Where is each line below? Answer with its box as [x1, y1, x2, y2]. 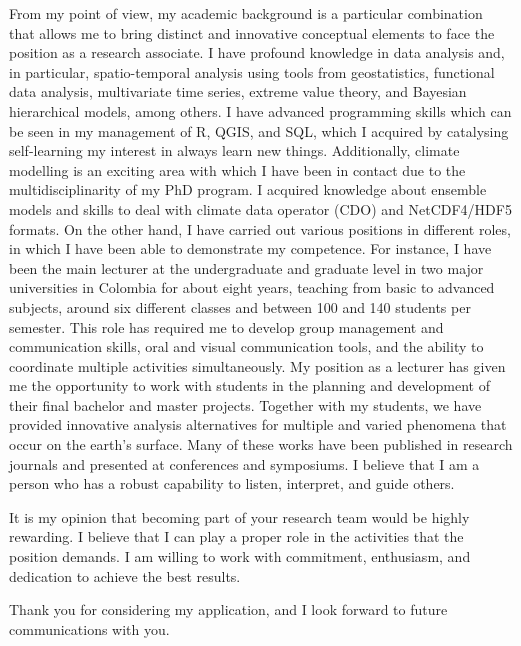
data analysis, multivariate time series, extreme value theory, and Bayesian [9, 81, 467, 102]
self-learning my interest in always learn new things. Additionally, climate [9, 140, 460, 161]
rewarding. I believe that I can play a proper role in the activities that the [9, 526, 464, 547]
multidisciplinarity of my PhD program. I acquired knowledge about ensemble [9, 179, 487, 200]
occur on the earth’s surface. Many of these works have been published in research [9, 434, 513, 455]
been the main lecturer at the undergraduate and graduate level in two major [9, 257, 484, 278]
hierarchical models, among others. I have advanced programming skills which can [9, 100, 512, 121]
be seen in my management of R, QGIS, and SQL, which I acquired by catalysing [9, 120, 509, 141]
